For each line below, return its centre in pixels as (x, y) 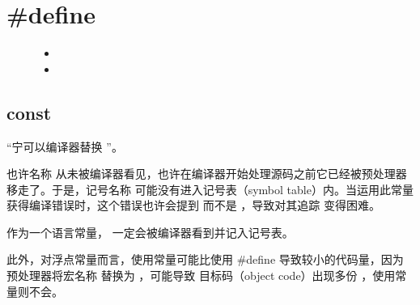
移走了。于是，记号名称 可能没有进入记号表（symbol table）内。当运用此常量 (210, 189)
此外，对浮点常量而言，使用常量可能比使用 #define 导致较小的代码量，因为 (205, 259)
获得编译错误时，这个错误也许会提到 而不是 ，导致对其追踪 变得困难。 (193, 205)
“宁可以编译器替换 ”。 (65, 146)
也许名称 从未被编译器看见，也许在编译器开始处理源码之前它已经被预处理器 (207, 174)
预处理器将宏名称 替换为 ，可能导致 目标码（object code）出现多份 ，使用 (201, 275)
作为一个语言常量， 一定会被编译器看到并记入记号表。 (150, 232)
